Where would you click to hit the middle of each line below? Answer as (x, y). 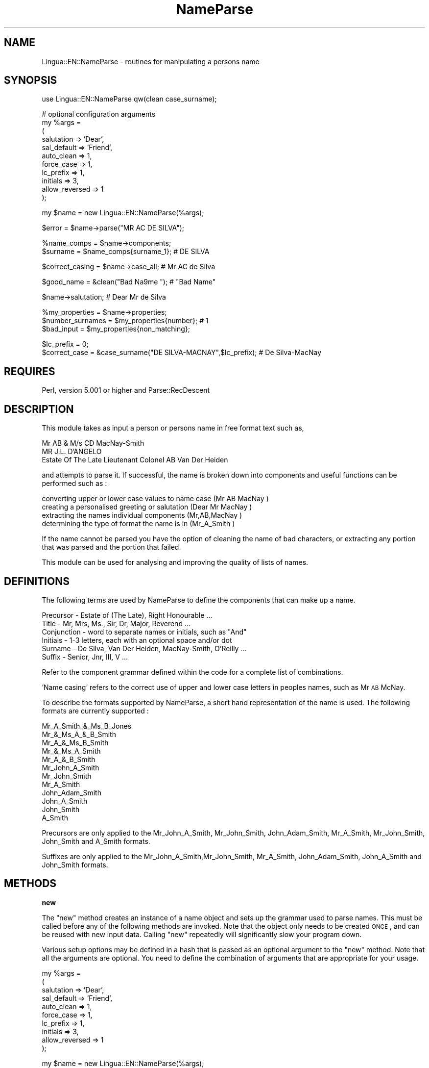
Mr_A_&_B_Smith (69, 759)
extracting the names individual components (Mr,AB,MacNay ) (142, 515)
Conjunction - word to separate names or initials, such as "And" (144, 632)
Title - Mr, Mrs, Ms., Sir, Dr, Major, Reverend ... (116, 623)
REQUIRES (30, 371)
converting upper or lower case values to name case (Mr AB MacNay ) (155, 499)
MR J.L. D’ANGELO (72, 452)
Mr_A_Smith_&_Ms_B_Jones (87, 726)
